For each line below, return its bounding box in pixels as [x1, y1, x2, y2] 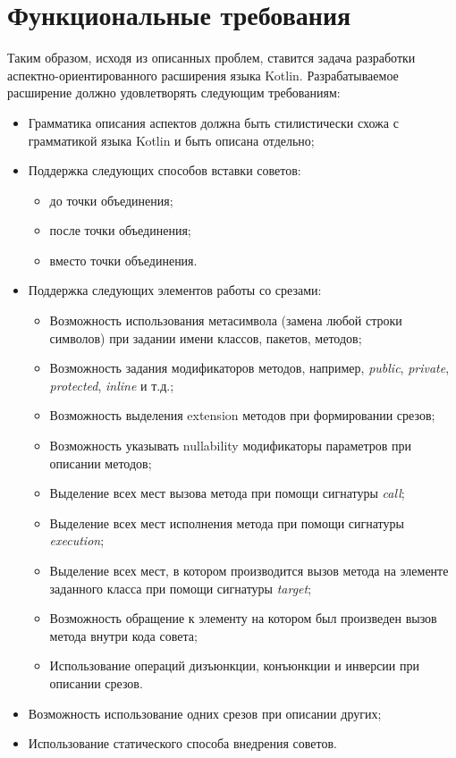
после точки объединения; [49, 221, 191, 240]
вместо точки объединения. [49, 250, 198, 269]
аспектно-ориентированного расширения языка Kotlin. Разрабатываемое [7, 65, 399, 84]
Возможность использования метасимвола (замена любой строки [49, 311, 402, 330]
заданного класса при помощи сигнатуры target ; [49, 578, 312, 597]
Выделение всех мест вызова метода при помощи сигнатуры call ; [49, 484, 405, 502]
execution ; [49, 531, 105, 550]
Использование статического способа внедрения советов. [28, 734, 337, 753]
